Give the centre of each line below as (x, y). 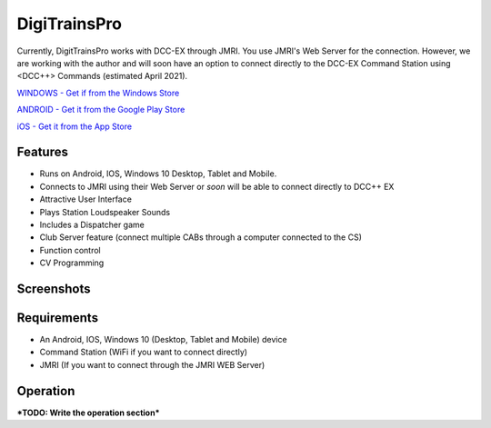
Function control (70, 250)
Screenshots (54, 289)
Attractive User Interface (85, 199)
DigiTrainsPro (70, 24)
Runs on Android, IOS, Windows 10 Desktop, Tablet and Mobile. (158, 174)
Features (42, 152)
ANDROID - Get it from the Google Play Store (101, 110)
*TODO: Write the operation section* (88, 413)
